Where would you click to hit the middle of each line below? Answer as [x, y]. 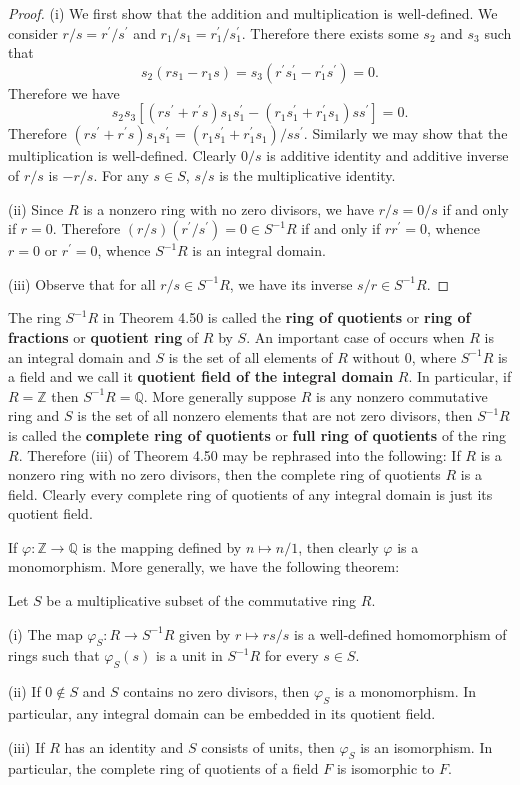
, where [434, 356]
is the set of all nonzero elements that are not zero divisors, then [275, 415]
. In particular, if [460, 376]
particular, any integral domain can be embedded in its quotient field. [222, 713]
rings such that [54, 655]
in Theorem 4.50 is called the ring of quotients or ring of [286, 317]
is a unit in [189, 655]
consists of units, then [268, 746]
